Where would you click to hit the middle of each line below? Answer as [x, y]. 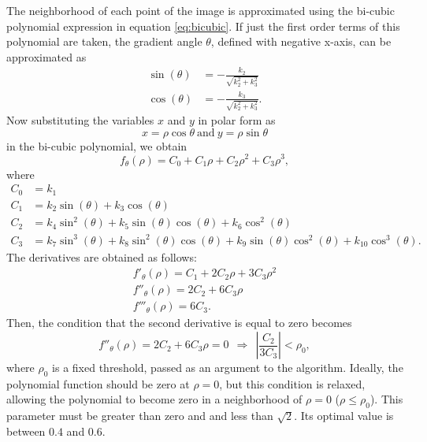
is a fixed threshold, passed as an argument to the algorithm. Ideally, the [228, 368]
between [26, 431]
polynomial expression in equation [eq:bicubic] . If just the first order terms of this [203, 26]
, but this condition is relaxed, [292, 383]
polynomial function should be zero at [98, 383]
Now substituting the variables [80, 120]
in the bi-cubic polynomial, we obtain [97, 145]
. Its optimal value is [344, 416]
